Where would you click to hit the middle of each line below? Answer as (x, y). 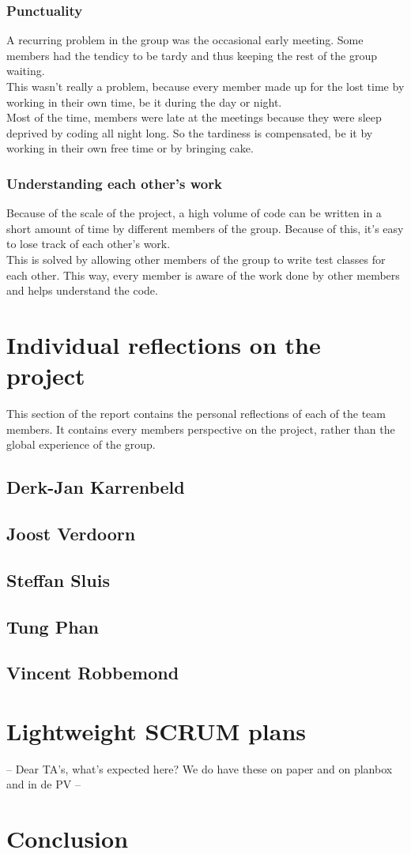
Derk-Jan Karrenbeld (96, 487)
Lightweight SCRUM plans (156, 730)
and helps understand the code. (82, 290)
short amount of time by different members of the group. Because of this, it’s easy (205, 228)
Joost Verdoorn (71, 534)
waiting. (26, 71)
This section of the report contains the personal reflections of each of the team (196, 414)
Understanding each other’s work (114, 183)
